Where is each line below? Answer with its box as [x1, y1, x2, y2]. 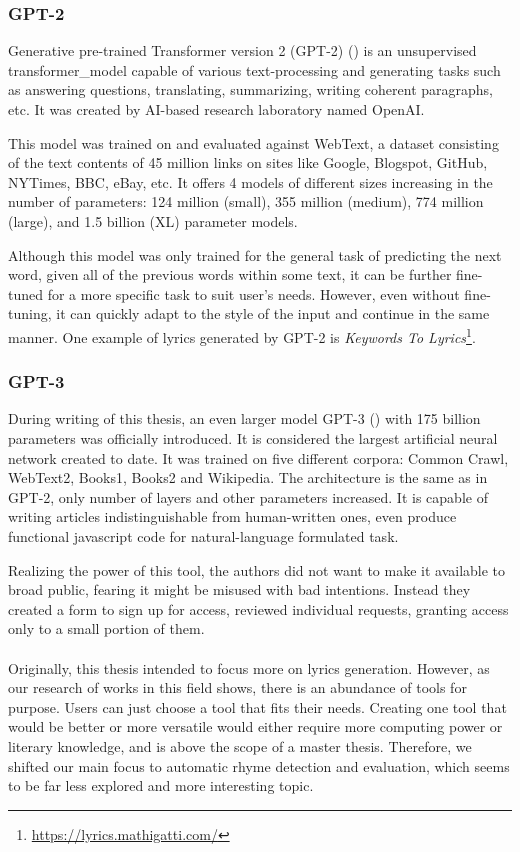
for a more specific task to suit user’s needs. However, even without [47, 283, 460, 304]
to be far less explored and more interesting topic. [8, 775, 314, 796]
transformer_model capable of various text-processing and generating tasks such [8, 59, 501, 80]
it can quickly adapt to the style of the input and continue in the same [56, 303, 490, 324]
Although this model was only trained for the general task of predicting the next [8, 244, 502, 265]
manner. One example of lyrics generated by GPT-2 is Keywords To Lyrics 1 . [8, 323, 476, 347]
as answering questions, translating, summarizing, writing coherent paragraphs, [8, 79, 494, 100]
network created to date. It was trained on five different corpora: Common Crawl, [8, 447, 509, 468]
